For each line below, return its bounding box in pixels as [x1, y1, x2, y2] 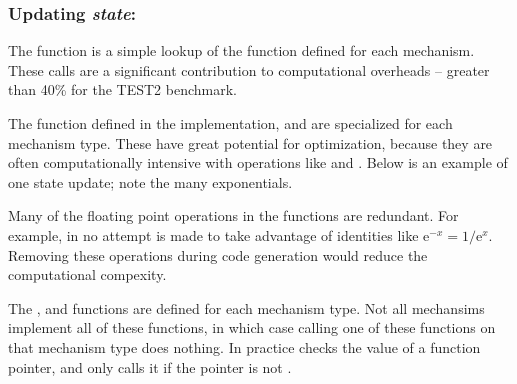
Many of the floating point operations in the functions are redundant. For [8, 205, 459, 226]
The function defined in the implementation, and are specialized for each [8, 113, 453, 133]
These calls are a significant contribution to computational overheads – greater [8, 59, 490, 80]
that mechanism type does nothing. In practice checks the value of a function [8, 336, 481, 357]
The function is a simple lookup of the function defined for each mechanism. [8, 40, 475, 61]
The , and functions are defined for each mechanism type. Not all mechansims [8, 297, 485, 318]
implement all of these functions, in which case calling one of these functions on [8, 317, 496, 338]
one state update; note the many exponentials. [8, 171, 293, 192]
